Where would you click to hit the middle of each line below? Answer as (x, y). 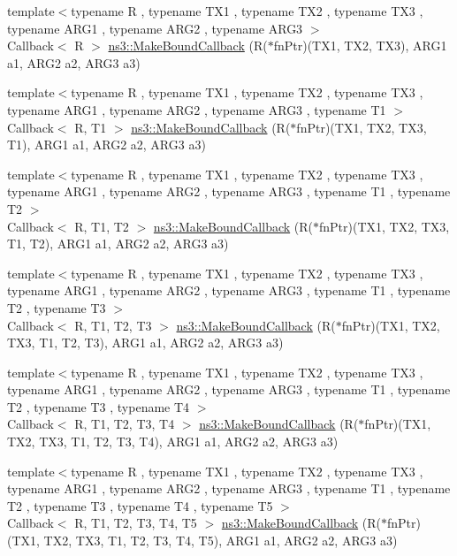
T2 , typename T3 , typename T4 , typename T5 (140, 505)
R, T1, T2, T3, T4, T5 (136, 523)
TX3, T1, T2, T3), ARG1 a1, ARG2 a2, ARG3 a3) (145, 343)
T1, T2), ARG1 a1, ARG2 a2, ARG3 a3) (118, 244)
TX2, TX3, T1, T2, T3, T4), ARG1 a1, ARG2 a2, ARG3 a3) (173, 442)
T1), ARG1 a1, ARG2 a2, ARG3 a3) (107, 145)
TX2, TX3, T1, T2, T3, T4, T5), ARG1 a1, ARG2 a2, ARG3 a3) (221, 541)
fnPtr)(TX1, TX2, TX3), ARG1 (360, 46)
